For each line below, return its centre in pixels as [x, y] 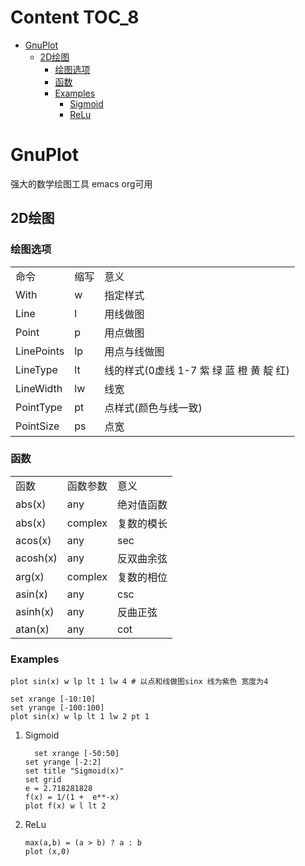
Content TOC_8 [75, 17]
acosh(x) [36, 558]
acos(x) [33, 540]
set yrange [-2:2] [63, 762]
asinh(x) [35, 611]
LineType [36, 369]
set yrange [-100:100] [57, 708]
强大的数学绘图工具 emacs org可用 [81, 183]
